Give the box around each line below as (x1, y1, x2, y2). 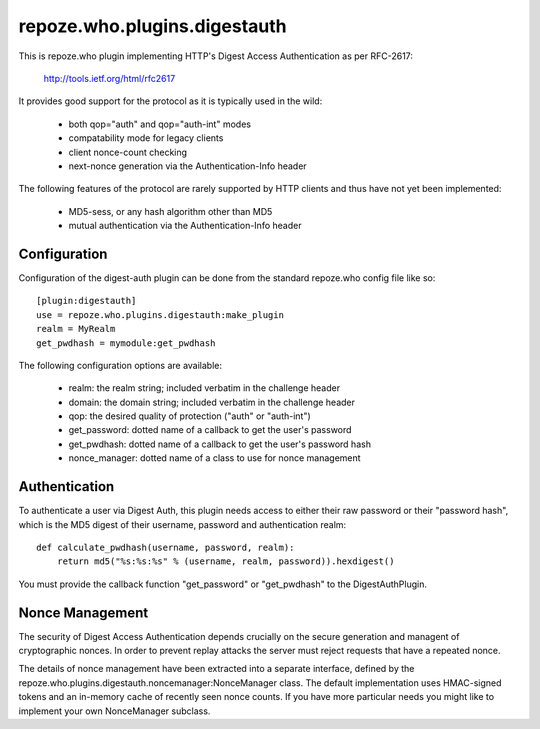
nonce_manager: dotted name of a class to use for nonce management (68, 452, 361, 464)
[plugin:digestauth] (36, 295, 137, 307)
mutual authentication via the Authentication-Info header (68, 220, 302, 232)
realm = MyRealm (36, 323, 116, 335)
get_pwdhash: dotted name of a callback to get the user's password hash (68, 438, 372, 450)
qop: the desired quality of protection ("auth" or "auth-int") (68, 410, 312, 422)
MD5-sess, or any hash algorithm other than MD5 (68, 205, 273, 217)
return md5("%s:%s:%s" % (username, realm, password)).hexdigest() (56, 556, 395, 567)
